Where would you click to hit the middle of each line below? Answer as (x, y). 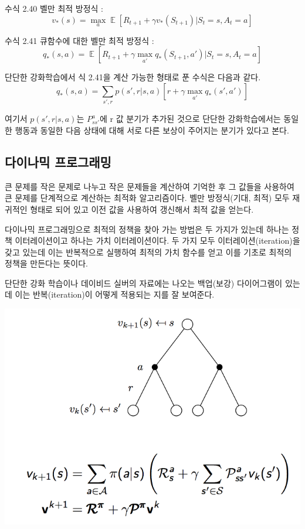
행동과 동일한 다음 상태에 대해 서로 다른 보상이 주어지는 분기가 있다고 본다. (152, 130)
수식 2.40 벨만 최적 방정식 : (54, 8)
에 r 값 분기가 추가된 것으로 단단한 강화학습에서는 (190, 119)
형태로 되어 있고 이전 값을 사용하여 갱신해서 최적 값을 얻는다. (142, 209)
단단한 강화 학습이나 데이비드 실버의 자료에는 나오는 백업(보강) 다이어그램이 (144, 283)
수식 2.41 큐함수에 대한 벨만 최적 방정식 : (79, 40)
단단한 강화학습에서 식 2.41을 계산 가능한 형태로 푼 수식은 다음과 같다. (133, 77)
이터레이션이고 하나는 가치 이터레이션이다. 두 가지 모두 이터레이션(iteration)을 (157, 240)
